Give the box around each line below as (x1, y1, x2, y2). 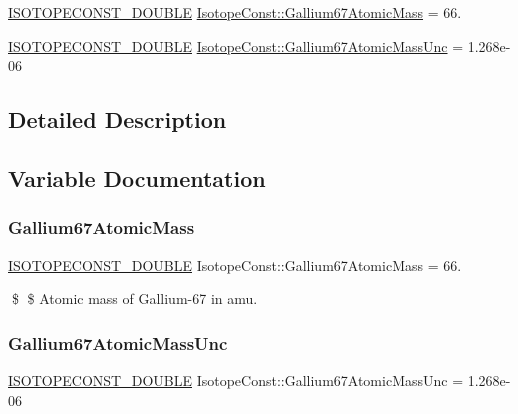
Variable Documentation (8, 162, 266, 193)
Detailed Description (8, 104, 227, 135)
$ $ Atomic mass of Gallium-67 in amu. (11, 288, 258, 309)
